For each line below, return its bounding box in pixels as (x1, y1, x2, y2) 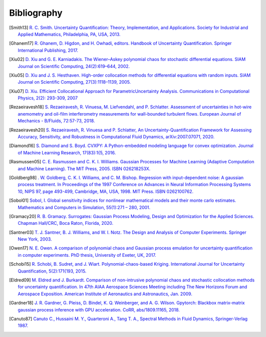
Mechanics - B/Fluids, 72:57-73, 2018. (18, 118, 96, 124)
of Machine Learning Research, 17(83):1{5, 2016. (18, 150, 116, 155)
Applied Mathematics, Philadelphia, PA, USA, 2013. (18, 31, 121, 37)
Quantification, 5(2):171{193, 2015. (18, 268, 87, 274)
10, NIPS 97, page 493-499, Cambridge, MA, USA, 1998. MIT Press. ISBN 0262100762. (18, 188, 194, 194)
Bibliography (9, 7, 63, 18)
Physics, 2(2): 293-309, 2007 (18, 95, 78, 101)
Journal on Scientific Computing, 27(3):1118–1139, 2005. (18, 79, 131, 85)
